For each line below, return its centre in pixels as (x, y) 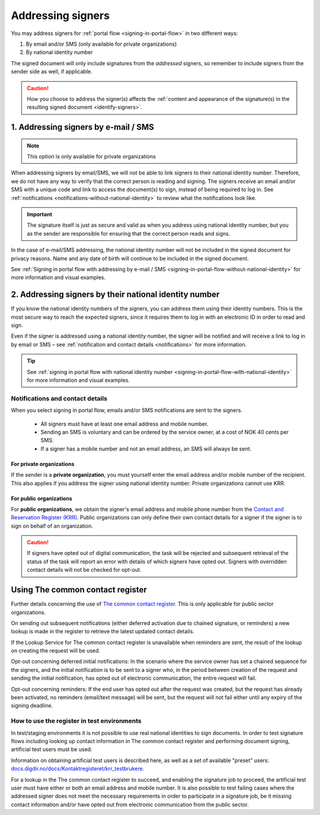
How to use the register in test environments (76, 721)
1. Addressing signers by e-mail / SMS (82, 127)
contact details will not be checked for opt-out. (84, 570)
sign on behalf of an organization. (52, 526)
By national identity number (59, 52)
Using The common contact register (79, 590)
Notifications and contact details (59, 398)
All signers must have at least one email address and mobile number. (124, 424)
